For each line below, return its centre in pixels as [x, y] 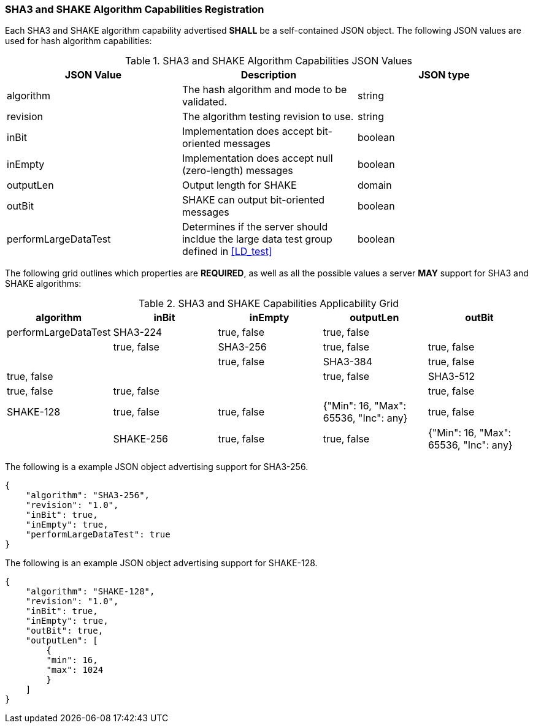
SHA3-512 [451, 377]
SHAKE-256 [141, 439]
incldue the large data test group [257, 239]
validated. [205, 102]
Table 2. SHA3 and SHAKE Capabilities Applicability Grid [269, 304]
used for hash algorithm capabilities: [79, 41]
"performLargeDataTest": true [98, 535]
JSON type [444, 75]
